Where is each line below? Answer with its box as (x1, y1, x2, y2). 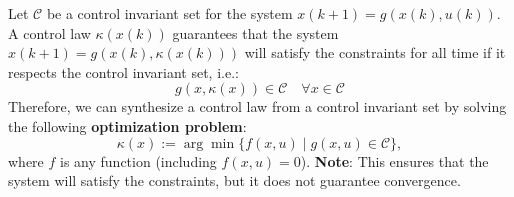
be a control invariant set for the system (46, 3, 293, 23)
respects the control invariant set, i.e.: (8, 61, 239, 82)
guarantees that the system (172, 22, 339, 43)
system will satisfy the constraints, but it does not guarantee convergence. (8, 170, 461, 191)
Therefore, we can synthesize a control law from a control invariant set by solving (8, 96, 507, 117)
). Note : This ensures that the (300, 150, 489, 171)
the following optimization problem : (8, 115, 247, 136)
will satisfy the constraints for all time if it (244, 42, 506, 63)
